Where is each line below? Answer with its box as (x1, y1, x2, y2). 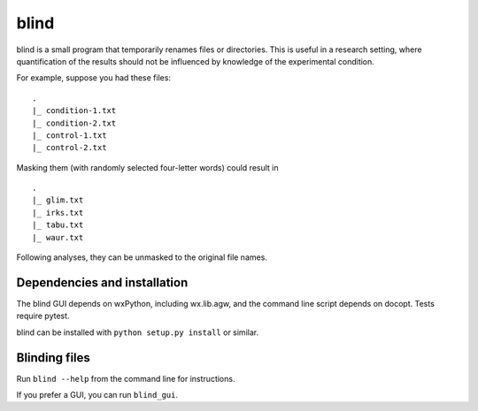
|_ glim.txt (32, 195, 84, 205)
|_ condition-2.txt (32, 118, 117, 128)
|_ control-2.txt (32, 142, 107, 153)
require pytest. (16, 310, 70, 322)
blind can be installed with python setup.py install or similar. (16, 327, 259, 338)
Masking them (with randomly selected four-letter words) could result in (16, 162, 279, 172)
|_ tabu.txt (32, 220, 84, 230)
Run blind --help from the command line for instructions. (16, 373, 235, 384)
